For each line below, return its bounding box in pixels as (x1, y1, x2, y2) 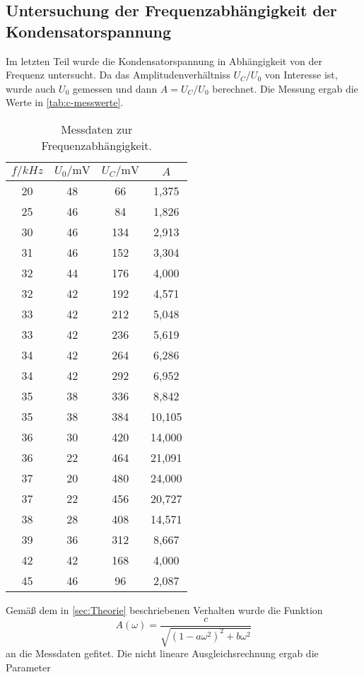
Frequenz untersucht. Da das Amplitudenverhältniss (6, 67, 230, 82)
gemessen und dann (73, 81, 158, 96)
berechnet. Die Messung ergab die (212, 81, 358, 96)
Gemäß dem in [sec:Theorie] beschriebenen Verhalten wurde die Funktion (6, 602, 323, 617)
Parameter (6, 659, 51, 674)
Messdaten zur (61, 120, 133, 137)
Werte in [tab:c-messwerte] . (6, 95, 124, 110)
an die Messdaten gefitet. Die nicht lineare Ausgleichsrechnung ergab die (6, 646, 319, 661)
